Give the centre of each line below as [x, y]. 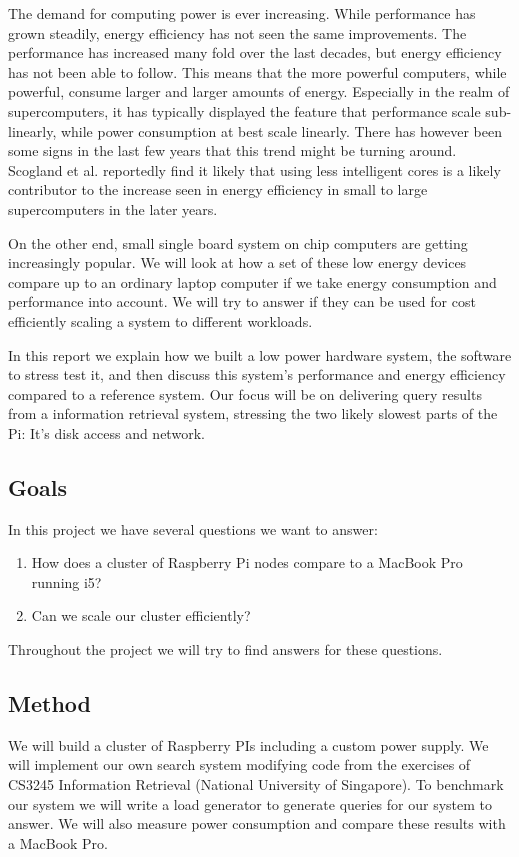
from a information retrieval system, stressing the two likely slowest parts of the [253, 413]
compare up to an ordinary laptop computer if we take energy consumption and [252, 281]
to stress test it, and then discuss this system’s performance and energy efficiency [257, 374]
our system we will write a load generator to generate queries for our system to [250, 803]
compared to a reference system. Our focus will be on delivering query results [245, 393]
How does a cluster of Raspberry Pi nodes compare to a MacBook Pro [247, 562]
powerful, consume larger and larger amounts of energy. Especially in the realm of [259, 91]
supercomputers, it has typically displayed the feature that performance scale [244, 110]
